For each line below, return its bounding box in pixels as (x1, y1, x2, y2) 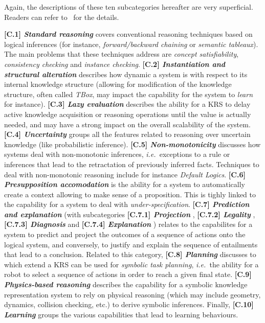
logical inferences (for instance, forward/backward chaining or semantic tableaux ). (4, 38, 258, 49)
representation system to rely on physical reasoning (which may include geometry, (4, 289, 261, 299)
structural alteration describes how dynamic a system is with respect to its (4, 68, 248, 79)
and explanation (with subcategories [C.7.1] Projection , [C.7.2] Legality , (4, 209, 255, 219)
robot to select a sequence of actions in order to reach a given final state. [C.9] (4, 269, 252, 280)
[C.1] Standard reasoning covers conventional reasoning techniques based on (4, 29, 253, 39)
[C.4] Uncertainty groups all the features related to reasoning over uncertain (4, 129, 251, 140)
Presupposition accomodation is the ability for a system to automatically (4, 179, 245, 190)
